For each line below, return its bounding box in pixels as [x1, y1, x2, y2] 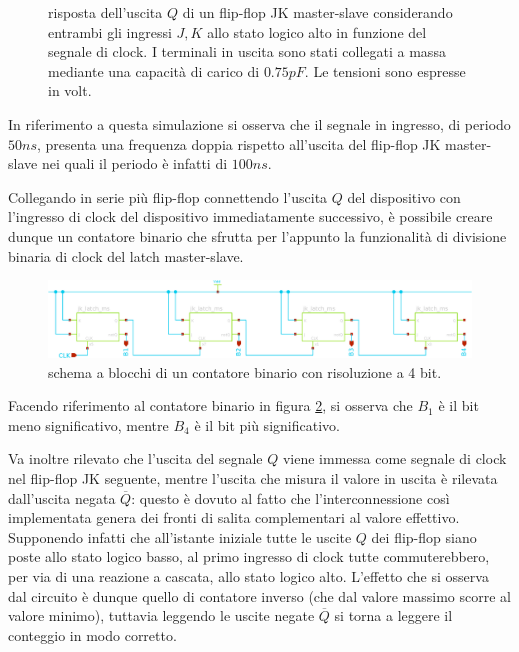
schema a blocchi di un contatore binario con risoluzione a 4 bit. [48, 361, 442, 382]
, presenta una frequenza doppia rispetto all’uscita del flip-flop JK [36, 133, 441, 154]
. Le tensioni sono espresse [304, 60, 466, 81]
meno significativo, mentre [8, 414, 169, 435]
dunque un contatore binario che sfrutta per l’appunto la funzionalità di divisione [8, 225, 507, 246]
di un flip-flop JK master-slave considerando [182, 2, 453, 22]
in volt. [48, 80, 92, 101]
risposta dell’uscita [48, 2, 163, 22]
